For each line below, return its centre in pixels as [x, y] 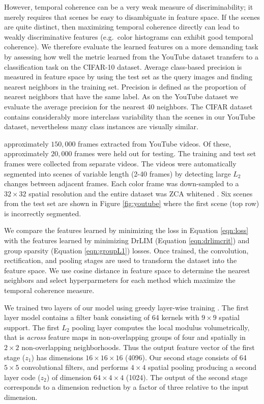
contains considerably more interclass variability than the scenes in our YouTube [130, 116]
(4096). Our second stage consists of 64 [186, 357]
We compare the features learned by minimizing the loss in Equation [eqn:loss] [126, 230]
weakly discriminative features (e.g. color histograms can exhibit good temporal [129, 36]
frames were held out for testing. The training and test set [165, 153]
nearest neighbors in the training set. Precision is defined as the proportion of [125, 86]
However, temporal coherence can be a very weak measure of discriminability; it [129, 7]
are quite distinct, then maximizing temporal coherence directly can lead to [122, 27]
